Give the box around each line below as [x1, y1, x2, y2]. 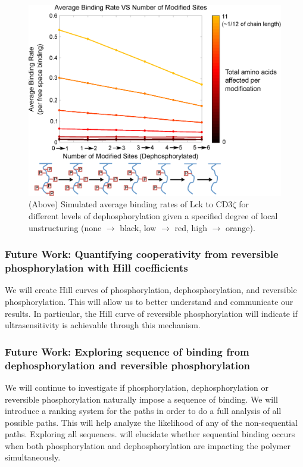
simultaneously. [5, 451, 61, 463]
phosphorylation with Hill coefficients [5, 260, 188, 275]
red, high [174, 221, 207, 233]
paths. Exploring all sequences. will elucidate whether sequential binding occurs [5, 428, 295, 440]
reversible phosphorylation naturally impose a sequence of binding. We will [5, 393, 279, 405]
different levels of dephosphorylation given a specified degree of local [29, 210, 278, 222]
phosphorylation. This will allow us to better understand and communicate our [5, 295, 293, 307]
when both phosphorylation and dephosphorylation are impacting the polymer [5, 439, 290, 452]
